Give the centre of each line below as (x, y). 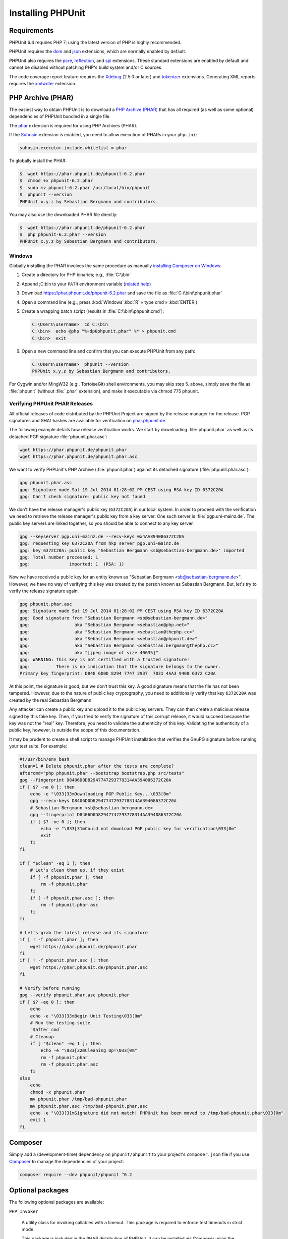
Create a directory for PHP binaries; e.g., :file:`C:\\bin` (76, 275)
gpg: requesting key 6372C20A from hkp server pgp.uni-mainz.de (99, 543)
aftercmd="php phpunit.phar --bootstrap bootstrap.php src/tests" (102, 773)
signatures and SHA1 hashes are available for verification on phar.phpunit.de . (88, 421)
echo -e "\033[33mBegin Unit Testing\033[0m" (86, 1016)
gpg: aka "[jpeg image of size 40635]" (89, 652)
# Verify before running (50, 988)
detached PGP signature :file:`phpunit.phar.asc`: (58, 437)
